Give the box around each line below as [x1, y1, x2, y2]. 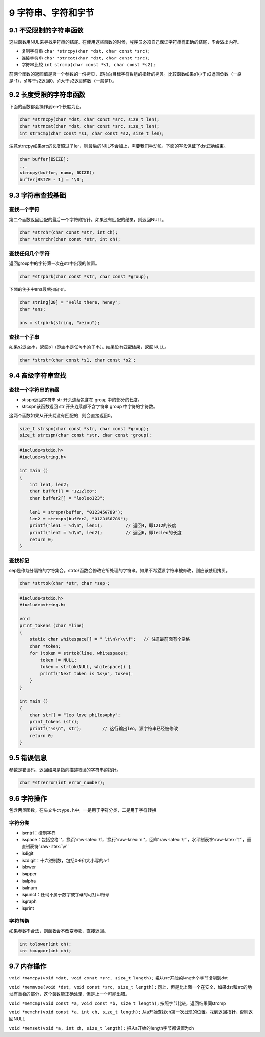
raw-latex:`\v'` [40, 843, 69, 849]
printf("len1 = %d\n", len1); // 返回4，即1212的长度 [29, 523, 177, 528]
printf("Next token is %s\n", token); [40, 671, 133, 677]
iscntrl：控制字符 [21, 830, 56, 835]
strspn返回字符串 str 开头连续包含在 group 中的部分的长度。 [21, 397, 142, 403]
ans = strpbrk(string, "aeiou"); [19, 320, 100, 325]
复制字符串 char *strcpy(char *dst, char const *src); [21, 48, 151, 54]
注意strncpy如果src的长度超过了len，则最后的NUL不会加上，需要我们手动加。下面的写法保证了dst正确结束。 [9, 143, 228, 149]
